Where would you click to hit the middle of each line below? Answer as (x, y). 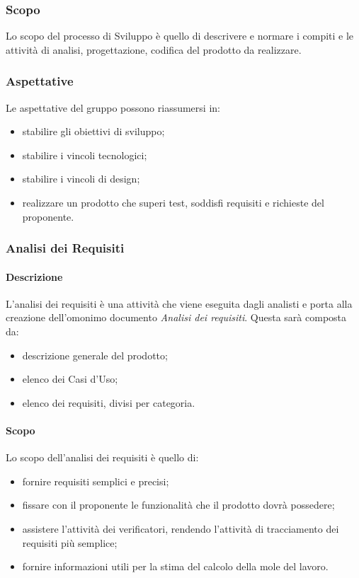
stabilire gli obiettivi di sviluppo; (93, 131)
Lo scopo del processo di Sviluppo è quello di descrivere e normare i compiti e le (180, 36)
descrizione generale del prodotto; (95, 355)
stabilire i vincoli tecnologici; (85, 155)
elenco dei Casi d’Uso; (70, 379)
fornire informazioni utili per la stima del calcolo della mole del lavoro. (175, 566)
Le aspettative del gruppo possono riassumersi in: (113, 107)
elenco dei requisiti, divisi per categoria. (109, 402)
